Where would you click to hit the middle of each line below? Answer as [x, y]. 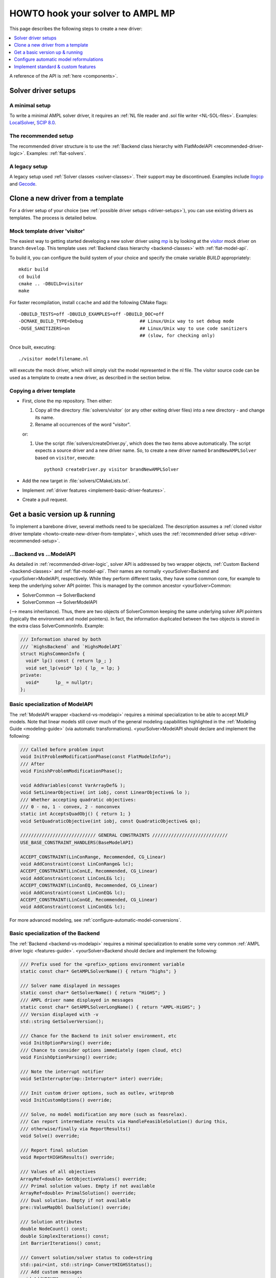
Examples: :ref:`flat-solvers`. [56, 153]
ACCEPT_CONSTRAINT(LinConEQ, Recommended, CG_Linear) [89, 885]
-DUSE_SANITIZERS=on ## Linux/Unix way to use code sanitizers [133, 328]
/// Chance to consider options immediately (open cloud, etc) [101, 1050]
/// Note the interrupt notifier [62, 1071]
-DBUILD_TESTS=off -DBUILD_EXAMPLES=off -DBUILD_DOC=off [91, 314]
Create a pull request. [45, 500]
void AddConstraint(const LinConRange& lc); [77, 864]
